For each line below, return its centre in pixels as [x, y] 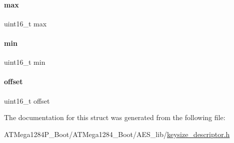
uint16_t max [25, 23]
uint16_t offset [27, 100]
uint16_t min [25, 62]
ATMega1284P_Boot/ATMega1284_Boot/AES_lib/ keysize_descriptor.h [117, 134]
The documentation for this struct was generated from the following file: [115, 117]
